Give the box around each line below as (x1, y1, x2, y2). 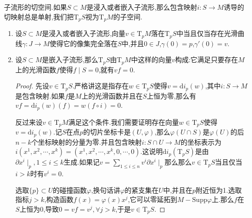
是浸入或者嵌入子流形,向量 (42, 28, 126, 38)
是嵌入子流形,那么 (42, 54, 98, 65)
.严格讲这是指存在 (72, 81, 129, 91)
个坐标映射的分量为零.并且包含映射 (31, 136, 142, 147)
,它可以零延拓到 (127, 194, 177, 204)
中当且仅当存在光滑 (176, 28, 238, 38)
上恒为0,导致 (19, 203, 59, 214)
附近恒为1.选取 (195, 184, 242, 195)
